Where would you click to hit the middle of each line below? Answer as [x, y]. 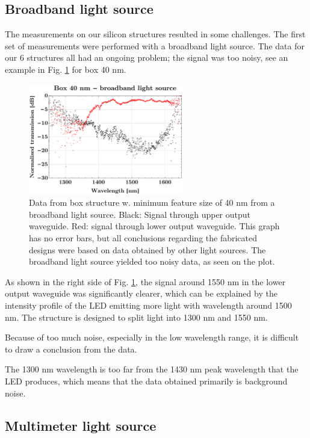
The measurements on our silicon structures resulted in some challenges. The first [155, 34]
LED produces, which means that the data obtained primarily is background [146, 381]
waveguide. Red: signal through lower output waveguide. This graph [154, 226]
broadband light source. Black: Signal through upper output [140, 214]
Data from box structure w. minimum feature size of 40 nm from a [152, 202]
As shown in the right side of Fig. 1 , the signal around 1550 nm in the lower [145, 281]
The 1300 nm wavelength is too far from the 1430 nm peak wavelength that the [152, 369]
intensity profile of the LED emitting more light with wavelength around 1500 [148, 305]
